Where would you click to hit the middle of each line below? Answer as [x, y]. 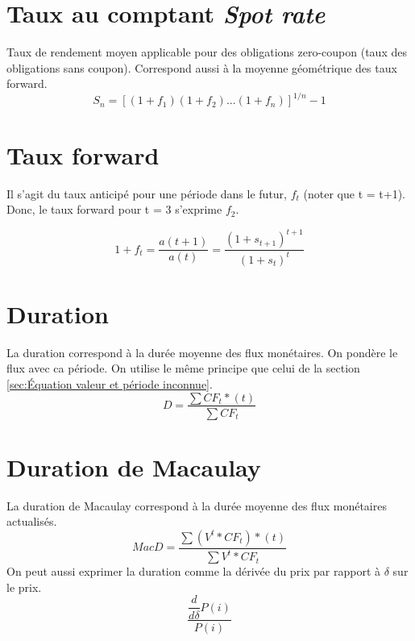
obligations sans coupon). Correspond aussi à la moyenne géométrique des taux [202, 67]
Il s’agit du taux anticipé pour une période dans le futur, [147, 193]
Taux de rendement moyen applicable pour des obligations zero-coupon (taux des [207, 52]
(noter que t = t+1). [354, 193]
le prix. [24, 587]
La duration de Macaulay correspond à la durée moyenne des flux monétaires [197, 505]
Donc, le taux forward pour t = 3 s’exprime [114, 209]
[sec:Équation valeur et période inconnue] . [110, 383]
